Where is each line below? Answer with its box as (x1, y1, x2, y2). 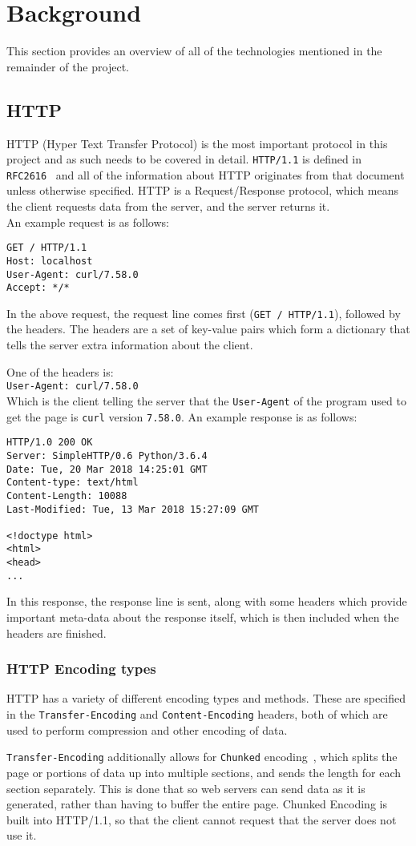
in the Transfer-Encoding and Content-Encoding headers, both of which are (6, 706, 388, 723)
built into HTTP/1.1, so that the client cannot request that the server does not (6, 811, 397, 828)
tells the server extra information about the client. (6, 336, 253, 353)
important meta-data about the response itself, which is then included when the (6, 609, 399, 626)
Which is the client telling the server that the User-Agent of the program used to (6, 392, 406, 409)
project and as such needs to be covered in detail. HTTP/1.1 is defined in (6, 151, 362, 167)
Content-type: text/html (6, 477, 139, 489)
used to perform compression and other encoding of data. (6, 721, 288, 738)
